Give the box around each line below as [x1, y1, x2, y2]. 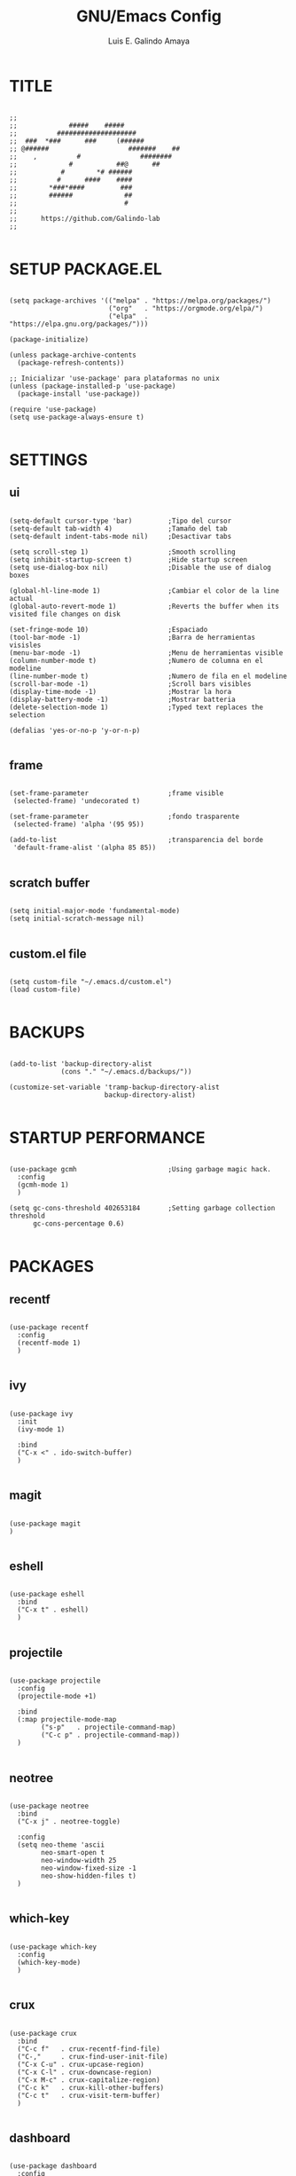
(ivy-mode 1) [17, 1424, 66, 1434]
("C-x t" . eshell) [17, 1605, 90, 1614]
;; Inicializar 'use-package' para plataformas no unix [9, 374, 220, 382]
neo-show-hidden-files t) [41, 1872, 137, 1880]
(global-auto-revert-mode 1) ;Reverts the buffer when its [9, 602, 279, 611]
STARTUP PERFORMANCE [9, 1128, 206, 1148]
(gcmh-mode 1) [17, 1180, 69, 1189]
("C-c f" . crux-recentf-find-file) [17, 2044, 161, 2054]
